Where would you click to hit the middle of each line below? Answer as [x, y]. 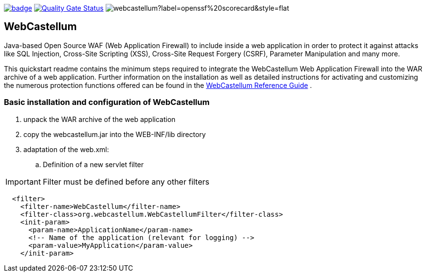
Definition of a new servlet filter [93, 164]
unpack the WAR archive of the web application [100, 119]
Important [23, 181]
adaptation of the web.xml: [66, 149]
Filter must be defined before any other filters [126, 181]
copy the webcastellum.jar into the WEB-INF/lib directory [115, 134]
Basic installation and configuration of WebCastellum [107, 102]
